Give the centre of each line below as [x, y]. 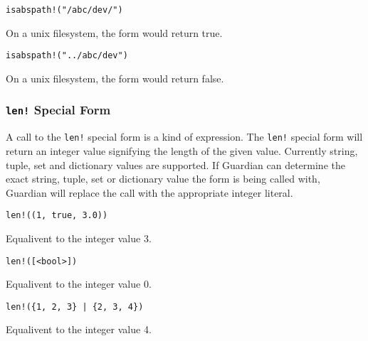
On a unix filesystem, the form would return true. [114, 32]
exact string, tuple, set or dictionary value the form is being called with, [163, 179]
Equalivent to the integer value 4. [79, 329]
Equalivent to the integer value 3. [79, 238]
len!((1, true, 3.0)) [57, 216]
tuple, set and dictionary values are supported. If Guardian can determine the [175, 164]
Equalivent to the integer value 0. [79, 284]
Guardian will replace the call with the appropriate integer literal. [149, 192]
